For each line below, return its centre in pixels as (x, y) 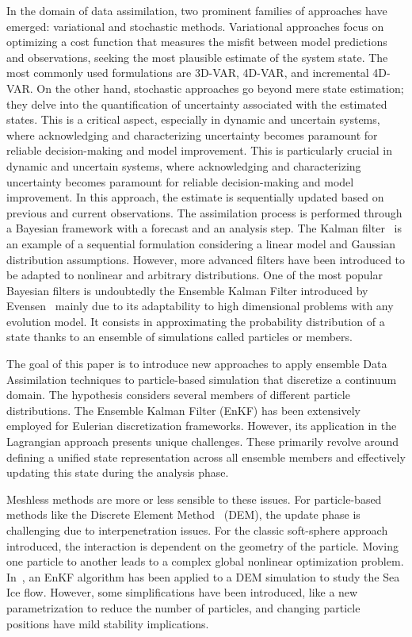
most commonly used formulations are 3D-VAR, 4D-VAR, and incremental (188, 73)
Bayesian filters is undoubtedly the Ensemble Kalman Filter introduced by (187, 290)
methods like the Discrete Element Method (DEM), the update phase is (183, 514)
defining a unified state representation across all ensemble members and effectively (206, 457)
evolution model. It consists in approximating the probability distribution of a (196, 321)
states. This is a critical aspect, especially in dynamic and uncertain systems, (193, 119)
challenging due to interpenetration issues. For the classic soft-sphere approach (197, 530)
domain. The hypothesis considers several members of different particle (178, 395)
